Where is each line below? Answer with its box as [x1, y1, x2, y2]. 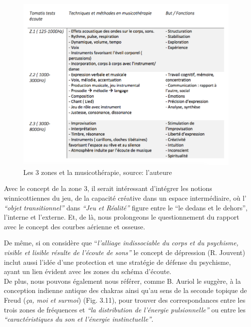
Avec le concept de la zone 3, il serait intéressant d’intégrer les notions [4, 183, 212, 193]
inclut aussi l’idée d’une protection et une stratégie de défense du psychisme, [4, 257, 231, 267]
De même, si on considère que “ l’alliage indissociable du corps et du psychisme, [4, 238, 238, 248]
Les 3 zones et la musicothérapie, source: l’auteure [23, 167, 172, 177]
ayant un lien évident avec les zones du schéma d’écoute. [4, 266, 172, 276]
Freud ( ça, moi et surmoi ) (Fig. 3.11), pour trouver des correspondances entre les [4, 294, 246, 305]
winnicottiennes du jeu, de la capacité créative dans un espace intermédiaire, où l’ [4, 192, 247, 203]
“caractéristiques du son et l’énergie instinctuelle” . [4, 314, 154, 324]
